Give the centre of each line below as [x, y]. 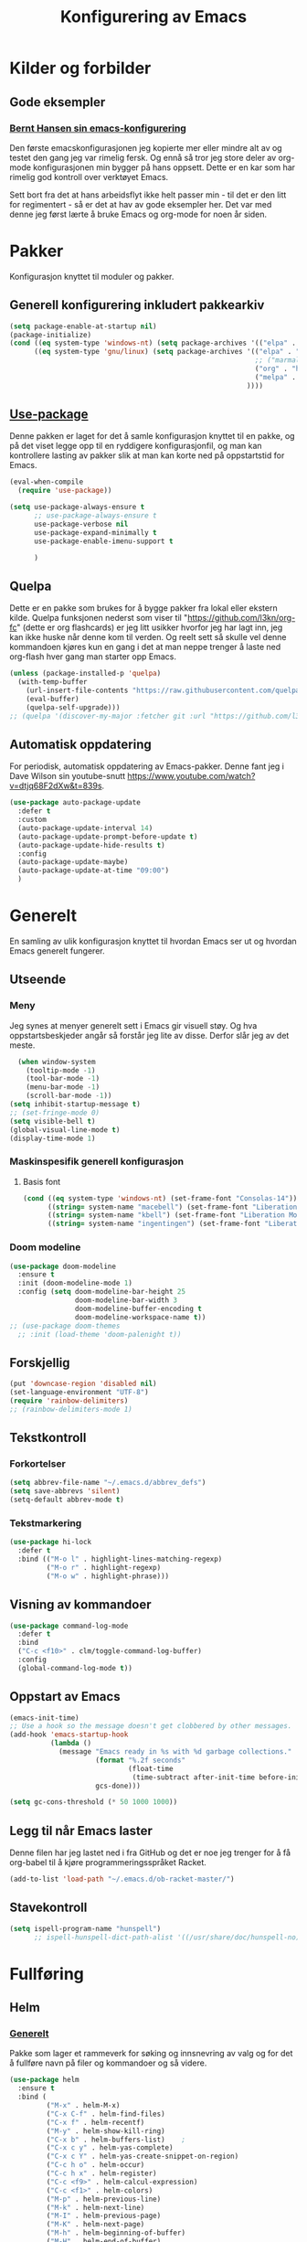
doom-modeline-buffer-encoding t [138, 1308]
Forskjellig [40, 1363]
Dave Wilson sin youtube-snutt [68, 776]
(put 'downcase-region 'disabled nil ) [83, 1384]
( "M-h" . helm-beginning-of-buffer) [116, 2233]
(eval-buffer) [53, 699]
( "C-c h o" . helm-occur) [95, 2165]
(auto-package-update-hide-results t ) [92, 845]
